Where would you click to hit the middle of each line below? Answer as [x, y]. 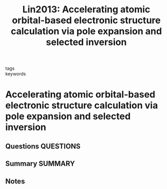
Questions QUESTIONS [43, 146]
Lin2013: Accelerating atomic [86, 10]
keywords [16, 74]
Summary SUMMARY [40, 164]
